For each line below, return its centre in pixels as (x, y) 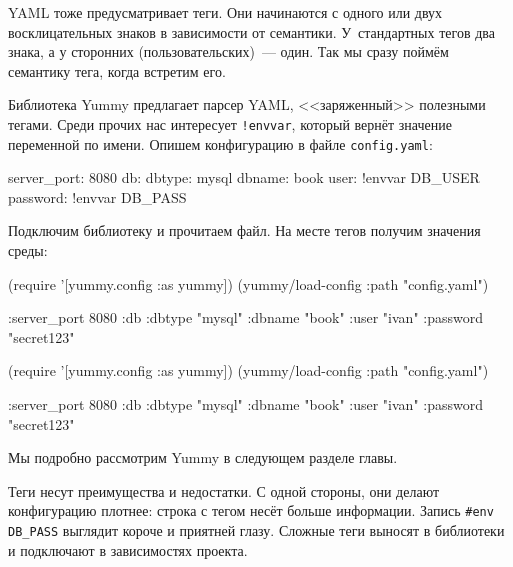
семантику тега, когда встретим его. (117, 70)
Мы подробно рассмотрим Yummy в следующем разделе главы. (203, 457)
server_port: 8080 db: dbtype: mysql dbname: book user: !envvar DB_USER (244, 177)
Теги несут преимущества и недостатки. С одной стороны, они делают (224, 490)
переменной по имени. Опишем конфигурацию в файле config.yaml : (220, 143)
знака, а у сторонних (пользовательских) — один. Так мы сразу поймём (228, 51)
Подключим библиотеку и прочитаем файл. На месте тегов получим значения (244, 230)
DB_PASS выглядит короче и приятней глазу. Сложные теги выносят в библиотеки (256, 530)
